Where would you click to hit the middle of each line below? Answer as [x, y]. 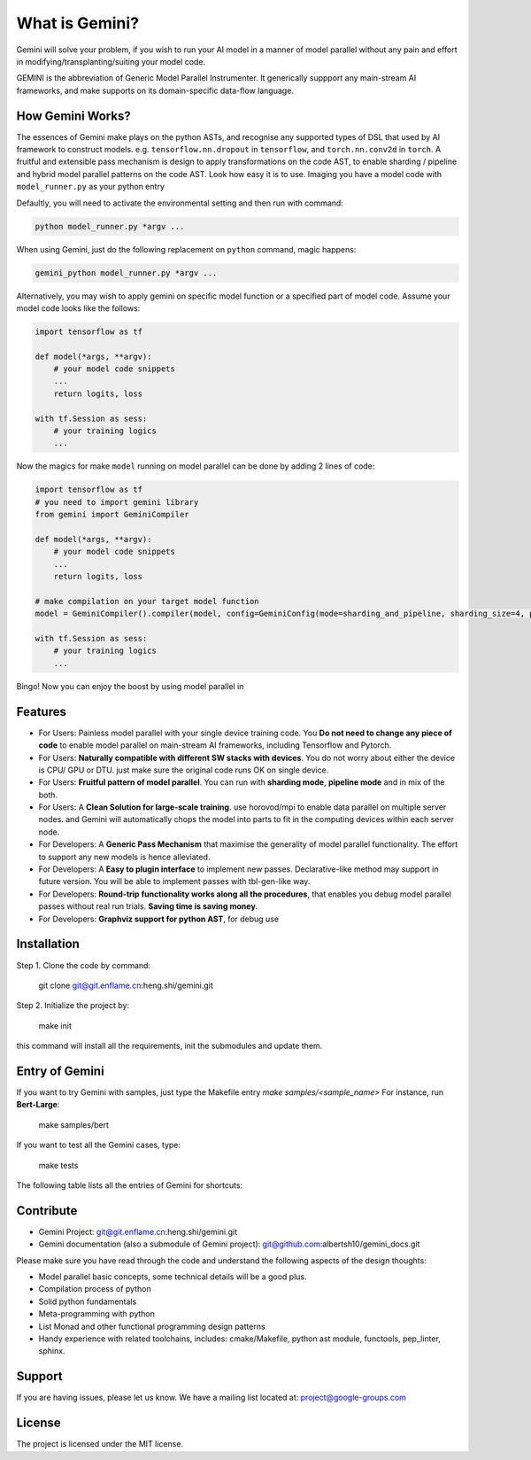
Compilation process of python [95, 1289]
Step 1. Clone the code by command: [83, 965]
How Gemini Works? [74, 116]
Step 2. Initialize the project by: [73, 1006]
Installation [48, 944]
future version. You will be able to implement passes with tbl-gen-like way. [174, 881]
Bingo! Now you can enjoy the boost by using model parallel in [130, 686]
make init [55, 1025]
